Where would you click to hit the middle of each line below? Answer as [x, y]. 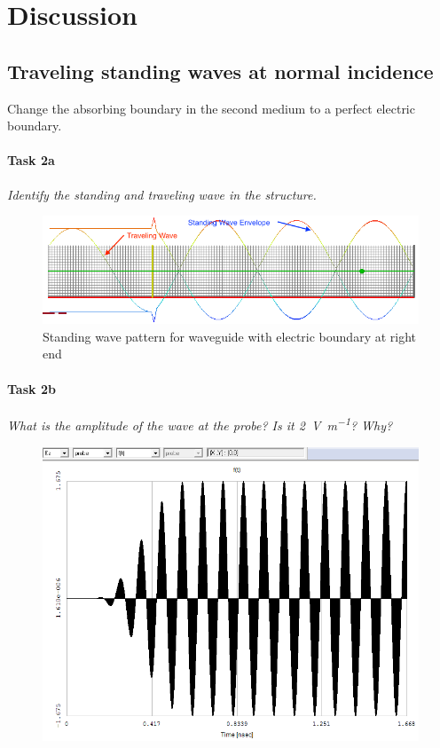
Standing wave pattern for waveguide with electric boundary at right [230, 336]
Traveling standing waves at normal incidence [220, 71]
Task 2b [31, 388]
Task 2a [31, 160]
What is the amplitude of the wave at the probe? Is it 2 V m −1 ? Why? [200, 424]
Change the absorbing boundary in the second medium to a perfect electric [211, 108]
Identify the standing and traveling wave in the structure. [162, 194]
